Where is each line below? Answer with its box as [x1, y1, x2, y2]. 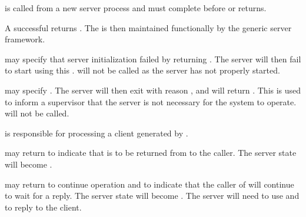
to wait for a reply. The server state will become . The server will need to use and [5, 189, 300, 202]
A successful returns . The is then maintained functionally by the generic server [5, 21, 292, 34]
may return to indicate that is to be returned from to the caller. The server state [5, 146, 297, 159]
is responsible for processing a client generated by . [5, 126, 188, 139]
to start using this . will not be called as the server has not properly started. [5, 64, 280, 76]
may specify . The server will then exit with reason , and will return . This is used [5, 84, 301, 96]
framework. [5, 33, 45, 45]
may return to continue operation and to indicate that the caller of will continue [5, 178, 294, 190]
